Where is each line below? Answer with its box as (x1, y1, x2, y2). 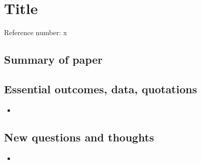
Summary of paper (4, 52, 103, 67)
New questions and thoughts (4, 129, 154, 144)
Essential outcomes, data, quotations (4, 81, 197, 96)
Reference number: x (4, 27, 67, 38)
